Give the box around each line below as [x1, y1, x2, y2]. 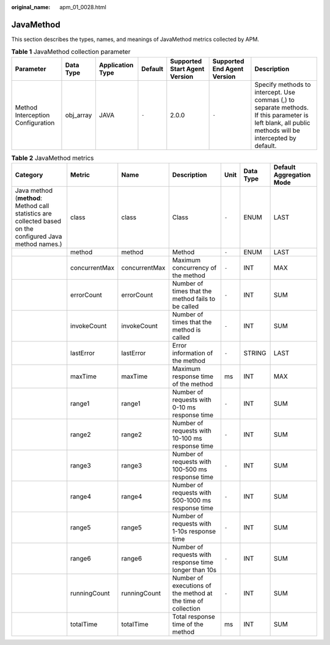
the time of [172, 597, 204, 605]
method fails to [172, 294, 216, 303]
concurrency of [172, 264, 217, 272]
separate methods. [254, 103, 309, 111]
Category [15, 171, 43, 179]
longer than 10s [172, 566, 217, 575]
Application [98, 61, 134, 69]
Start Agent [170, 64, 205, 73]
